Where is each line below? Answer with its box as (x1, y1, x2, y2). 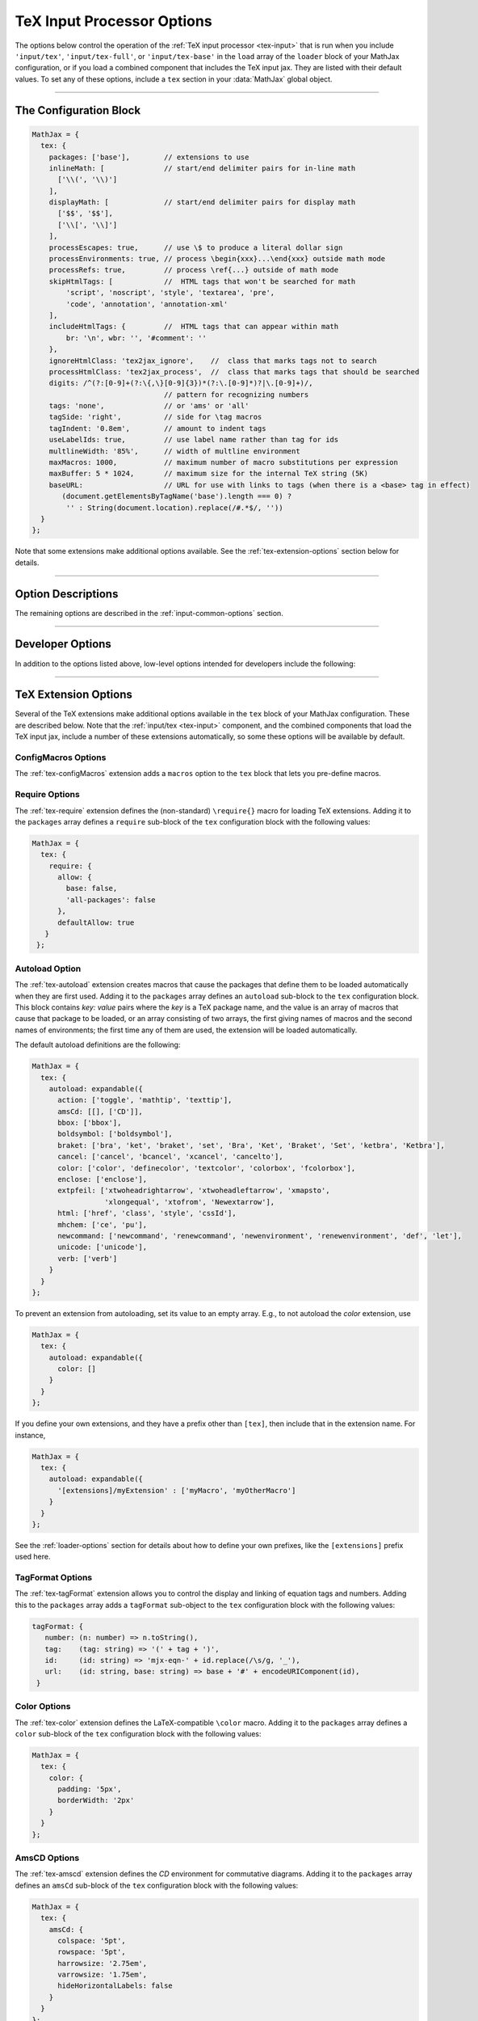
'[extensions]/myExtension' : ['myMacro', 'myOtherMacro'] (57, 1486, 296, 1495)
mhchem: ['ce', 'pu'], (57, 1220, 148, 1229)
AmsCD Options (15, 1852, 80, 1863)
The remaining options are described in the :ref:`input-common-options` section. (15, 608, 284, 618)
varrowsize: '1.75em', (57, 1970, 148, 1980)
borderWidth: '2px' (57, 1795, 135, 1805)
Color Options (15, 1701, 71, 1712)
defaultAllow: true (57, 918, 135, 927)
